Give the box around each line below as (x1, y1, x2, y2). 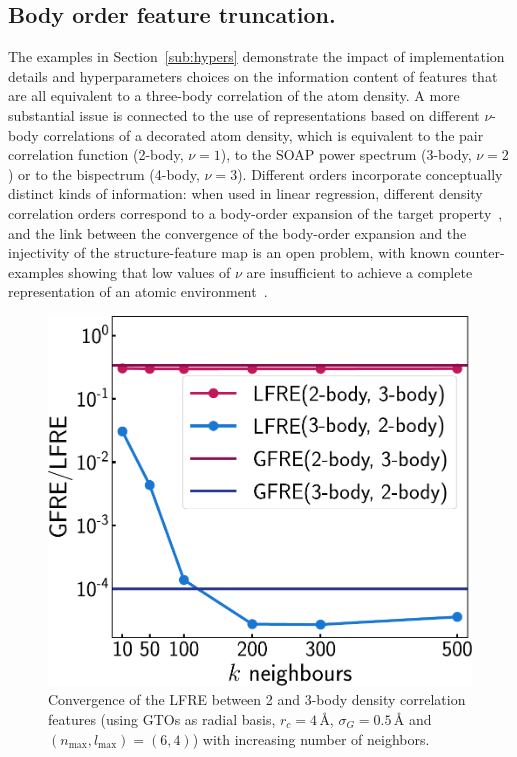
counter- (454, 242, 505, 263)
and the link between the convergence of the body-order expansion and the (8, 222, 467, 243)
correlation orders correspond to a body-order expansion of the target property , (8, 202, 503, 223)
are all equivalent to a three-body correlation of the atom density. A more (8, 85, 460, 106)
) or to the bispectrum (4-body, (8, 163, 200, 184)
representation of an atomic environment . (8, 281, 268, 302)
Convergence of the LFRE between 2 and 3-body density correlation (48, 689, 466, 710)
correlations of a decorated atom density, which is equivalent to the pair (43, 124, 484, 145)
